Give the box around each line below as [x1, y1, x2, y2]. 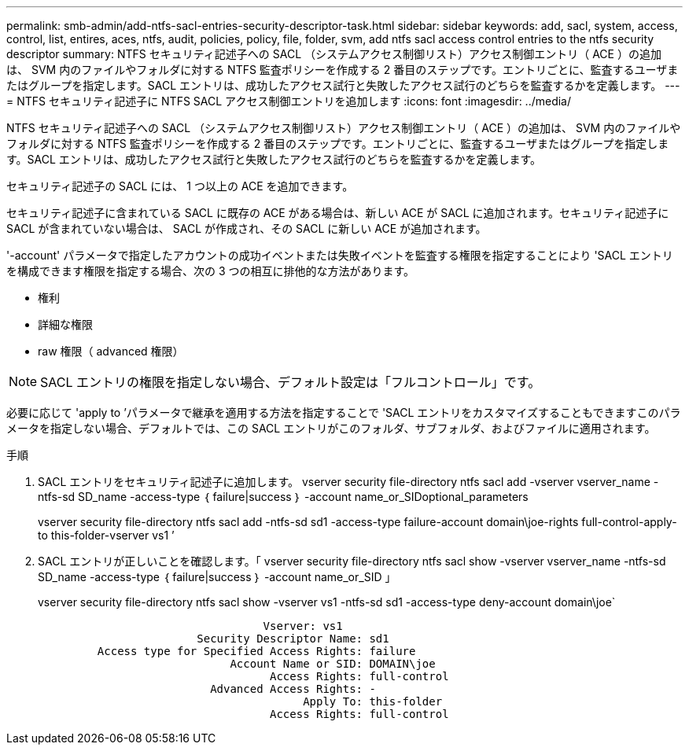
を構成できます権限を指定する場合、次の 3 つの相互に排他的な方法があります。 [6, 264, 415, 278]
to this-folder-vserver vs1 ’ [38, 528, 175, 542]
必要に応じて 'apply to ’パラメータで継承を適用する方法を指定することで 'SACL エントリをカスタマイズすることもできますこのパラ [6, 406, 681, 419]
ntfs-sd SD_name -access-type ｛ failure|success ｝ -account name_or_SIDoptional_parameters [38, 490, 529, 503]
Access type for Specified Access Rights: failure [97, 645, 416, 657]
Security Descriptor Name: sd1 [197, 632, 389, 645]
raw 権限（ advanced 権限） [38, 344, 184, 358]
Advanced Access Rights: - [210, 683, 376, 695]
